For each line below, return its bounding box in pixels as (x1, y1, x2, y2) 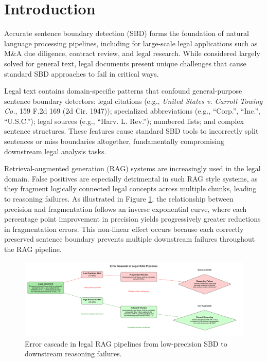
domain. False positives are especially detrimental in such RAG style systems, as (4, 173, 258, 184)
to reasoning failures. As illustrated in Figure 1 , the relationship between (4, 193, 234, 204)
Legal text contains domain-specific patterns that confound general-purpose (4, 85, 242, 96)
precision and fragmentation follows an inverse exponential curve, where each (4, 203, 247, 214)
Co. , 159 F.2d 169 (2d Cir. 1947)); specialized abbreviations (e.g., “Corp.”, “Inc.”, (4, 105, 260, 116)
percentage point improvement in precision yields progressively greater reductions (4, 213, 261, 224)
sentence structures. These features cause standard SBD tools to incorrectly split (4, 125, 259, 136)
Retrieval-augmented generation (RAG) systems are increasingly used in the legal (4, 163, 261, 174)
